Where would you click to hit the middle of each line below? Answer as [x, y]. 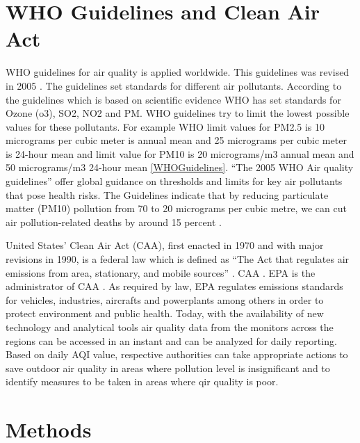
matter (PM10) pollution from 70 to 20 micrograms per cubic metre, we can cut [176, 208]
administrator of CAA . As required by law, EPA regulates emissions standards [174, 286]
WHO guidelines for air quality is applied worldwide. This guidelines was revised [178, 72]
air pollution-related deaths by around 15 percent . [114, 221]
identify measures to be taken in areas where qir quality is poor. [142, 381]
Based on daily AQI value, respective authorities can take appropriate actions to [177, 354]
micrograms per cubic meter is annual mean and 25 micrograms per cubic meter [176, 140]
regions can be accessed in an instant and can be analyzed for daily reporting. [171, 340]
